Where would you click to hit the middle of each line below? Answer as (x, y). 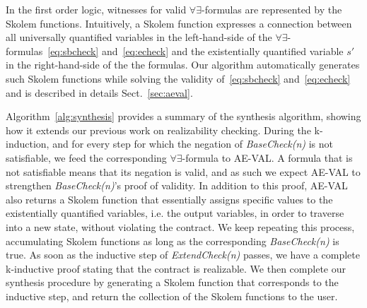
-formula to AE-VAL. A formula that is (267, 157)
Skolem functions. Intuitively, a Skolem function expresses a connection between (179, 23)
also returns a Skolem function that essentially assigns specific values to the (169, 199)
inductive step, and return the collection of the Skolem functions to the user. (172, 296)
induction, (28, 144)
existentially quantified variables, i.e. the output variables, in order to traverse (175, 213)
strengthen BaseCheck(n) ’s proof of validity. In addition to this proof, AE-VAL (177, 185)
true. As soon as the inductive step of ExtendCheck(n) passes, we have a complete (183, 255)
